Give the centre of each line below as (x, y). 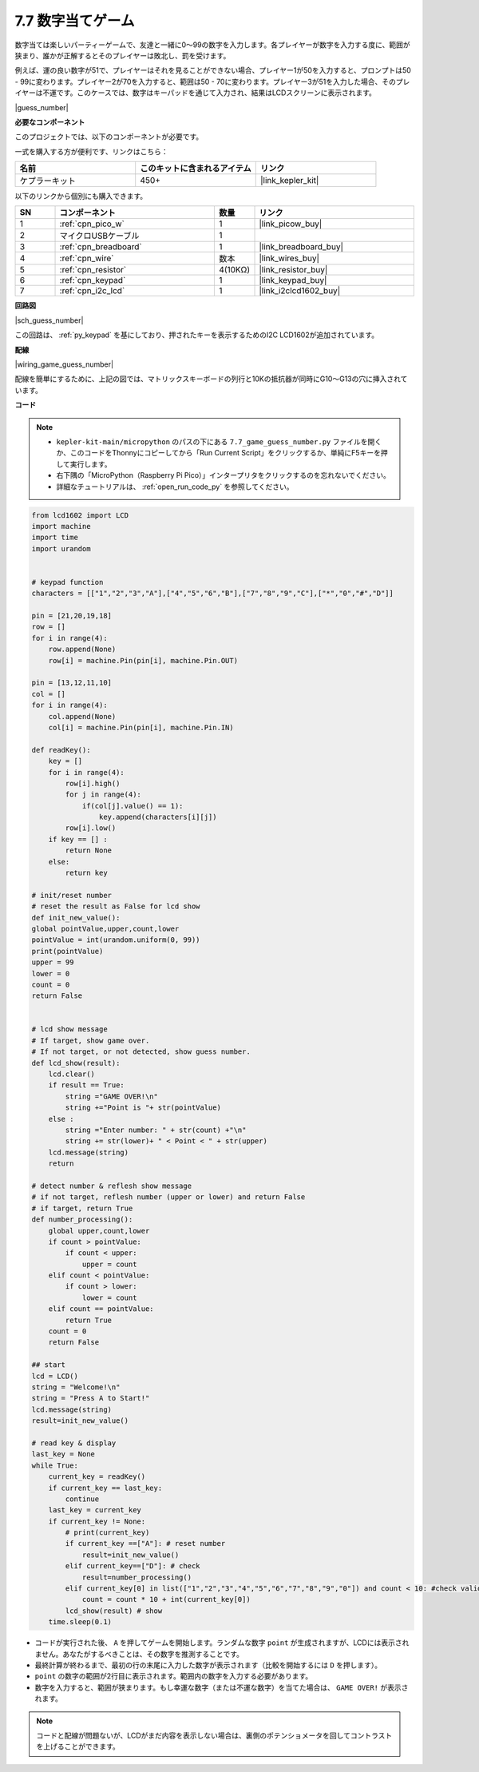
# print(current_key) (107, 1533)
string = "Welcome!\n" (76, 1387)
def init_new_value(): (76, 918)
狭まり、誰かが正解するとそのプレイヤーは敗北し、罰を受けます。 (123, 55)
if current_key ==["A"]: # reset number (145, 1544)
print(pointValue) (67, 951)
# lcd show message (69, 1029)
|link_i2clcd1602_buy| (300, 291)
